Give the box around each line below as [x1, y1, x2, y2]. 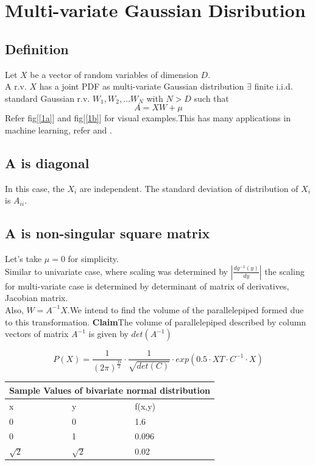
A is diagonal [5, 153, 90, 172]
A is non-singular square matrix [5, 224, 210, 243]
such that [194, 91, 229, 104]
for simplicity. [68, 252, 119, 265]
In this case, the [5, 182, 65, 194]
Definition [5, 39, 69, 58]
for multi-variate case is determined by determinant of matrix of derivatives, [5, 279, 289, 292]
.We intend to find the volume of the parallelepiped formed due [67, 303, 304, 316]
